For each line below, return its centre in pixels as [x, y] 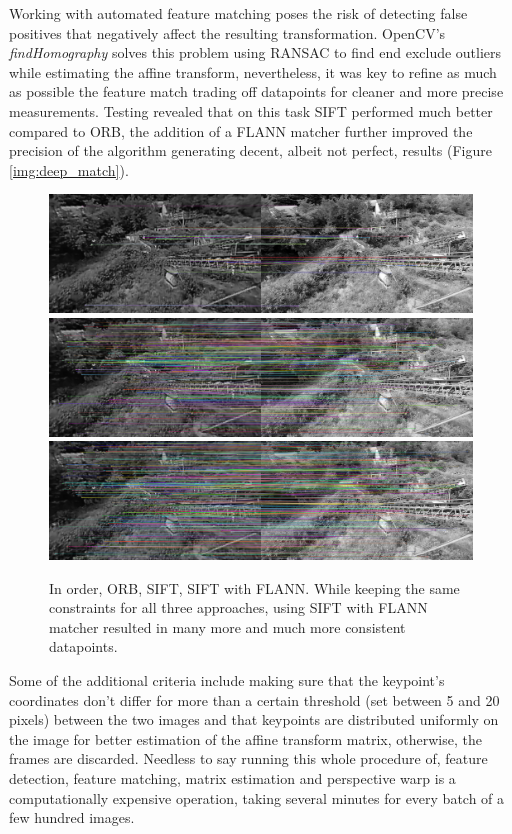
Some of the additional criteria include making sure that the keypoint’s [227, 679]
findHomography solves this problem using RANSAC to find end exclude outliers [255, 52]
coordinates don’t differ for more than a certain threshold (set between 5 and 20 [254, 699]
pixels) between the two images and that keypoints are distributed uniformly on [254, 719]
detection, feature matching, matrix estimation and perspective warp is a [232, 777]
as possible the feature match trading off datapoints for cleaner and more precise [256, 91]
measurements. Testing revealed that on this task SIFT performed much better [251, 110]
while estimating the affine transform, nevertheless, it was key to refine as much [253, 71]
